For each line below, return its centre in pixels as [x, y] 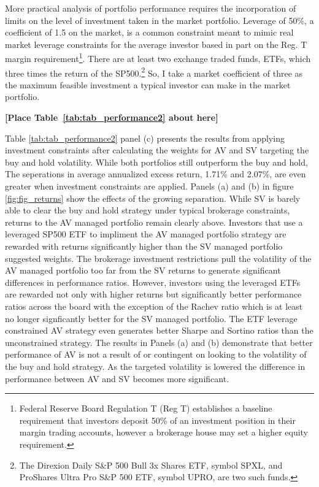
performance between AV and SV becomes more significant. [117, 378]
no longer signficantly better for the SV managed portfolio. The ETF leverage [151, 318]
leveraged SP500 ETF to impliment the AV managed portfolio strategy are [146, 234]
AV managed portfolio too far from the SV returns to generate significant [143, 270]
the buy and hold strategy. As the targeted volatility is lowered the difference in [155, 366]
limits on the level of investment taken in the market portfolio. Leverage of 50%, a [159, 20]
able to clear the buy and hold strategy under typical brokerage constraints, [148, 210]
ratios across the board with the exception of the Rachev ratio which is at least [154, 306]
